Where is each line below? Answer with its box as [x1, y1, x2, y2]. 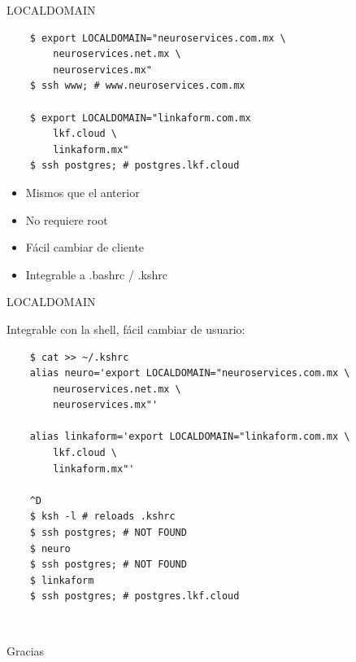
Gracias [7, 642, 45, 659]
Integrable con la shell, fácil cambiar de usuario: [7, 320, 245, 337]
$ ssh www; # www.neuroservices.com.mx [29, 80, 245, 92]
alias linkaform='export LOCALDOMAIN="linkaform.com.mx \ [29, 431, 350, 443]
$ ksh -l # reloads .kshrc [29, 511, 176, 523]
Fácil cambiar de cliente [25, 239, 145, 256]
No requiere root [25, 211, 108, 228]
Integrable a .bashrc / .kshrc [25, 265, 167, 283]
